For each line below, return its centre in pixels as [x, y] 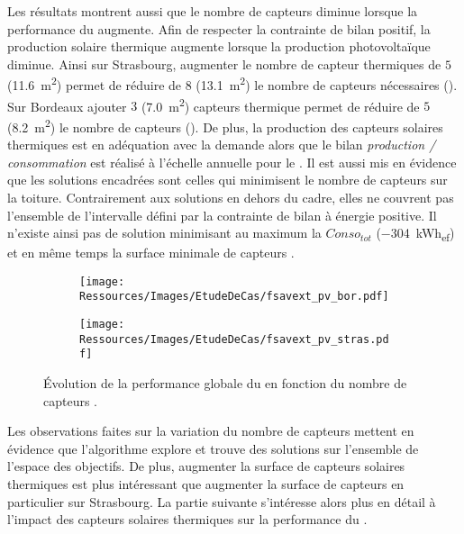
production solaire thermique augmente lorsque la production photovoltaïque [219, 46]
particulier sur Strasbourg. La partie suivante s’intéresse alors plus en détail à [222, 501]
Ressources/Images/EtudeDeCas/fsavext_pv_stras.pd [234, 339]
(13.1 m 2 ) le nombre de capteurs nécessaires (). [327, 84]
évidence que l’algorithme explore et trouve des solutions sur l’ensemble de [213, 448]
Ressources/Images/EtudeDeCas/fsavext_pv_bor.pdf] [234, 297]
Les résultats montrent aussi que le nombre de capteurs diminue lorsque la [213, 11]
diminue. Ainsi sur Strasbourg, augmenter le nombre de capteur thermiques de [224, 63]
